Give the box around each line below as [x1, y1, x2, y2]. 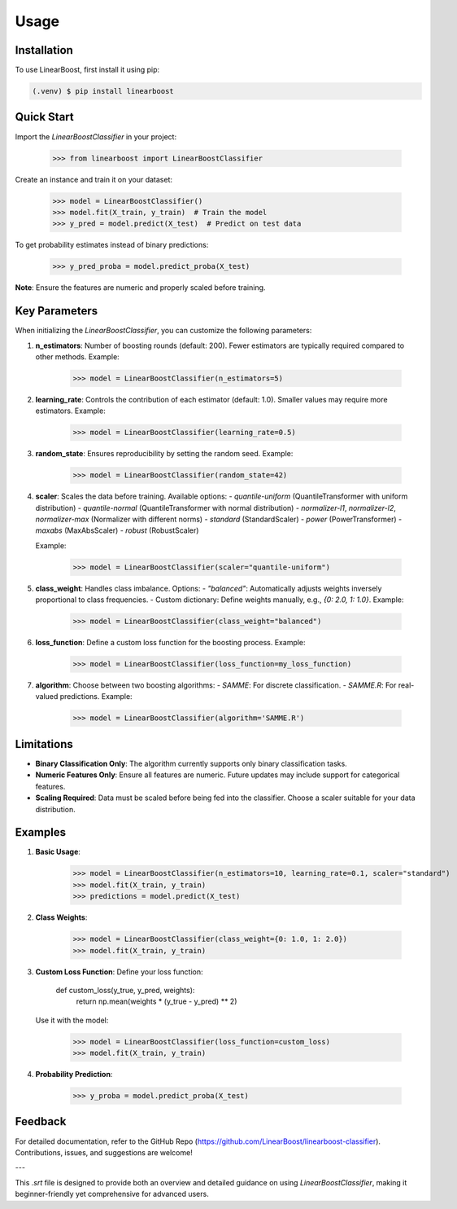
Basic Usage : [35, 847, 81, 857]
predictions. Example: [59, 692, 133, 701]
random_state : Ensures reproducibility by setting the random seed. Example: [35, 449, 294, 459]
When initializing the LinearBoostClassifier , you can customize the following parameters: [15, 326, 312, 336]
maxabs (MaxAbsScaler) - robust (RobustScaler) [35, 525, 199, 535]
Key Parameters [15, 304, 98, 318]
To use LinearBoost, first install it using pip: [15, 65, 160, 75]
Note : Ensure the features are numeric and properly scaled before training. [15, 283, 266, 292]
